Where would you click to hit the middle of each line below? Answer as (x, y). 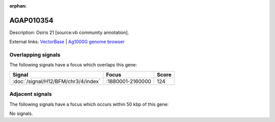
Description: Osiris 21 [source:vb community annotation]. (69, 32)
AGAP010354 (31, 20)
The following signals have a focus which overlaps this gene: (73, 65)
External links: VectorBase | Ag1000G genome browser (67, 42)
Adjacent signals (31, 94)
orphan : (18, 6)
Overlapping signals (35, 55)
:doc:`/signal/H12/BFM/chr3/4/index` (57, 81)
